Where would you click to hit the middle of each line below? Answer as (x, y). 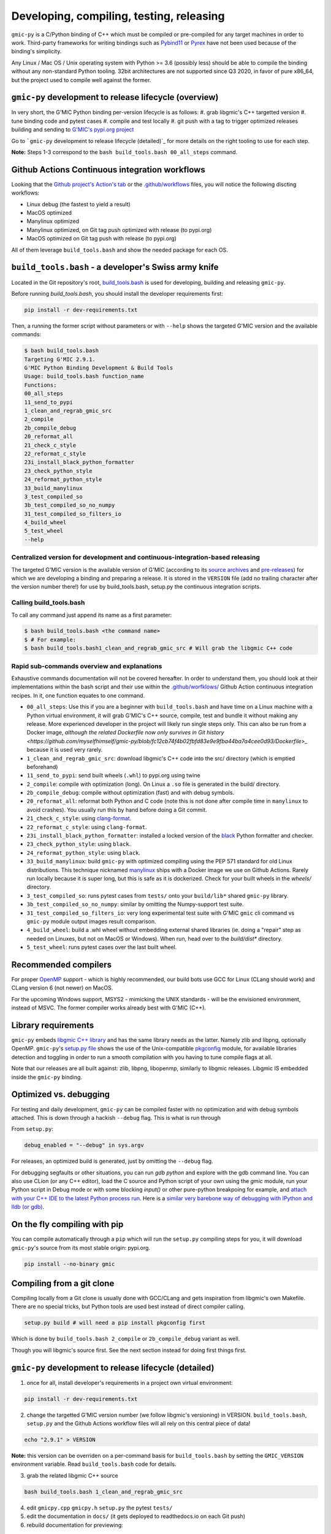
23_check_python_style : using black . (79, 844)
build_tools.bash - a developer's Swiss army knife (115, 267)
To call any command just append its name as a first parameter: (92, 615)
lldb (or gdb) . (28, 1207)
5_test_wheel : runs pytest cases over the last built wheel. (102, 947)
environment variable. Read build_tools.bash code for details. (94, 1464)
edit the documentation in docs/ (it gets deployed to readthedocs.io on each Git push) (136, 1516)
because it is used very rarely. (65, 750)
